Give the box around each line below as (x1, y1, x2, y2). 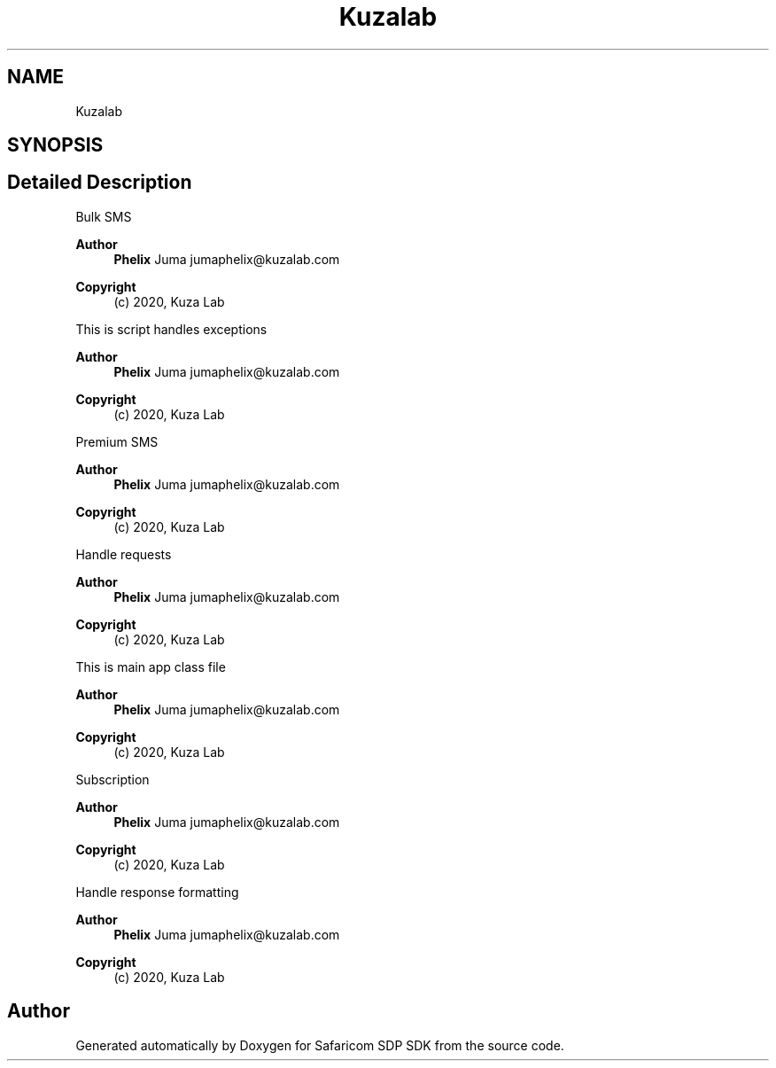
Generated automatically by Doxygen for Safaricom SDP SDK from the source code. (75, 1037, 564, 1053)
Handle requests (75, 546, 172, 562)
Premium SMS (75, 433, 159, 449)
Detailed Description (7, 171, 192, 194)
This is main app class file (75, 659, 226, 674)
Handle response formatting (75, 884, 239, 900)
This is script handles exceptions (75, 321, 268, 337)
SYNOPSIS (7, 134, 104, 157)
